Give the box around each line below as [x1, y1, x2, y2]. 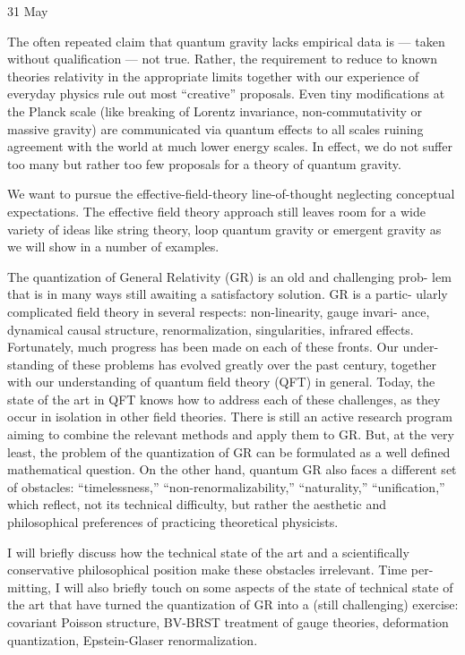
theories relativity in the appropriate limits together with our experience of [7, 66, 419, 85]
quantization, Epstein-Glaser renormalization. [7, 630, 258, 649]
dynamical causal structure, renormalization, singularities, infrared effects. [7, 319, 414, 338]
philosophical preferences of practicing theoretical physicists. [7, 513, 339, 532]
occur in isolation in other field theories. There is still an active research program [7, 407, 452, 426]
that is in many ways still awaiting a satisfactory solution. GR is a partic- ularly [7, 285, 448, 303]
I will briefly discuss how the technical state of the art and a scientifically [7, 542, 409, 561]
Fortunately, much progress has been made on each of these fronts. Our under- [7, 337, 439, 356]
